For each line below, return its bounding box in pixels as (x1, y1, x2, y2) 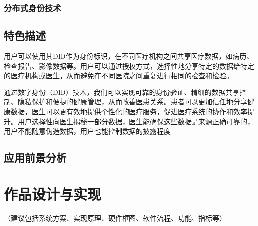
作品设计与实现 (4, 183, 102, 204)
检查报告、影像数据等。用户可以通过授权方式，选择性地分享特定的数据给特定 (4, 60, 254, 71)
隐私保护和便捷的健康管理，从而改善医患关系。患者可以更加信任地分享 (17, 96, 247, 107)
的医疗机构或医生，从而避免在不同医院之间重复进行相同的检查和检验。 (4, 70, 233, 81)
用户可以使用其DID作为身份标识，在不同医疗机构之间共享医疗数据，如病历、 (4, 51, 254, 61)
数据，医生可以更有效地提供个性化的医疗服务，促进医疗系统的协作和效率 (10, 106, 247, 117)
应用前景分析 (4, 150, 66, 165)
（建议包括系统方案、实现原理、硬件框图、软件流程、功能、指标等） (4, 212, 226, 223)
